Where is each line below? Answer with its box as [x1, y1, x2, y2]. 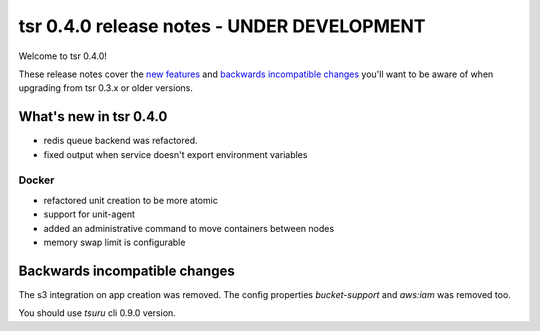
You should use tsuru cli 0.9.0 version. [18, 307, 177, 319]
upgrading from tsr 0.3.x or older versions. [18, 82, 194, 94]
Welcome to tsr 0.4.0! [18, 50, 107, 62]
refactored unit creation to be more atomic [43, 194, 219, 206]
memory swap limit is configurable [43, 236, 186, 248]
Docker [18, 173, 55, 187]
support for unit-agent [43, 208, 135, 220]
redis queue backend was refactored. [43, 135, 199, 147]
